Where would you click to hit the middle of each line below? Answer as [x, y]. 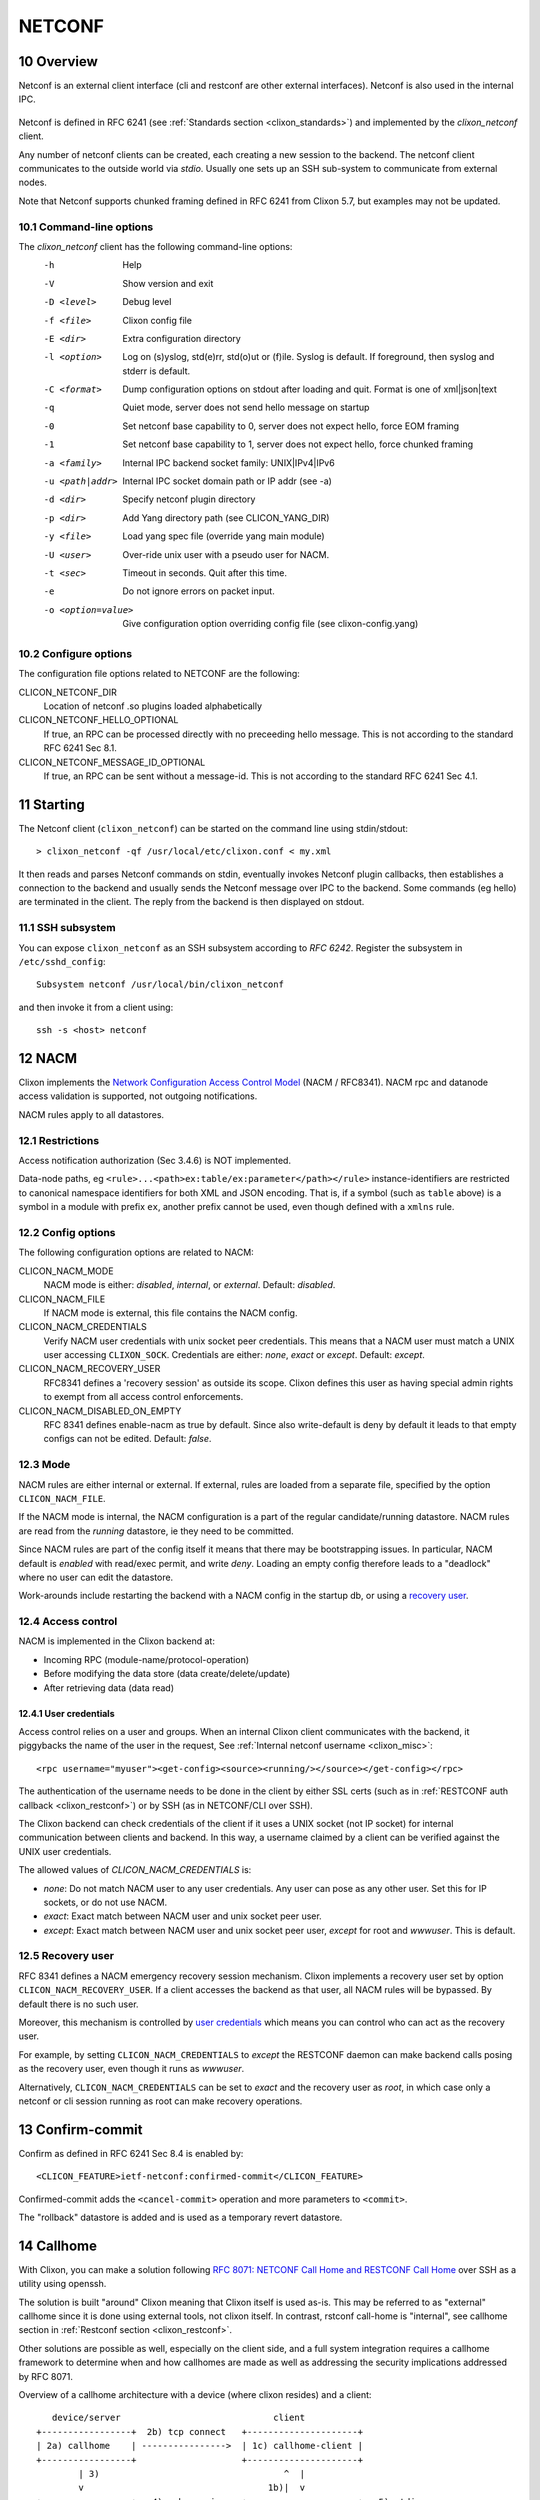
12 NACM [48, 1058]
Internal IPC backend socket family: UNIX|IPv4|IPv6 [228, 462]
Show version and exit [168, 283]
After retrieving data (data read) [109, 1687]
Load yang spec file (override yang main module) [223, 536]
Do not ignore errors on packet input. [198, 591]
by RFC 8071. [46, 2376]
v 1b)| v [191, 2488]
